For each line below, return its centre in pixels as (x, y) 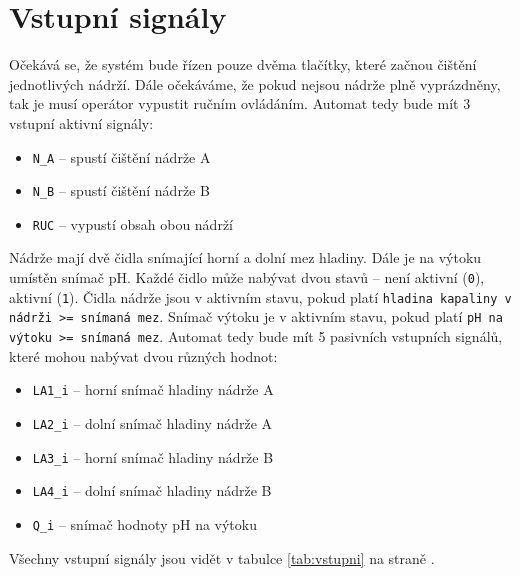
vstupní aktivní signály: (81, 122)
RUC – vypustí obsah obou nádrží (133, 223)
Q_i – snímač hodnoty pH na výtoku (144, 523)
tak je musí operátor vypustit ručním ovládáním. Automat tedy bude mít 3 (240, 103)
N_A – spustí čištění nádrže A (121, 156)
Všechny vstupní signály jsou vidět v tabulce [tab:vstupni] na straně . (222, 557)
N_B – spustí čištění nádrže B (121, 190)
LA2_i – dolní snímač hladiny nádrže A (152, 422)
